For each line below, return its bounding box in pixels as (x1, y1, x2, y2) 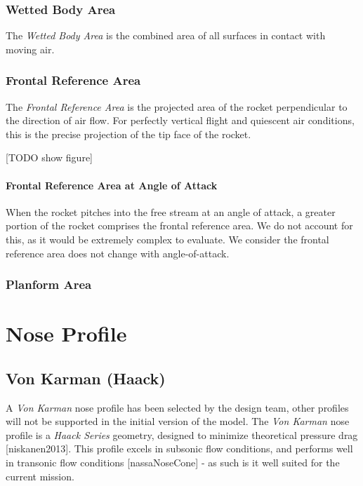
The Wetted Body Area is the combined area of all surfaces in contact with (6, 28, 326, 43)
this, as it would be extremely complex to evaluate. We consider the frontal (6, 231, 329, 246)
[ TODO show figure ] (6, 150, 93, 165)
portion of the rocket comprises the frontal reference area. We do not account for (6, 218, 353, 233)
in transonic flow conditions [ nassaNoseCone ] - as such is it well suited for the (6, 454, 340, 469)
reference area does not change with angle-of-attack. (6, 245, 230, 260)
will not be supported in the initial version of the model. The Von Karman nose (6, 414, 350, 428)
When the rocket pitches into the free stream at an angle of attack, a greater (6, 204, 336, 219)
